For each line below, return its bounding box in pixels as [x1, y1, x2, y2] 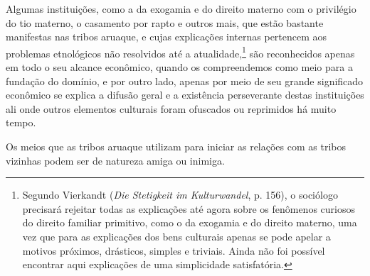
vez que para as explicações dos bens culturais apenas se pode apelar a [22, 228, 331, 243]
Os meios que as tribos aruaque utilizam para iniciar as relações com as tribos [6, 139, 346, 153]
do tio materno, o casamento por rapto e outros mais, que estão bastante [6, 15, 324, 30]
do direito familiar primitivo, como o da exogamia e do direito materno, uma [22, 215, 357, 230]
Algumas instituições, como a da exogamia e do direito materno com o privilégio [6, 1, 356, 16]
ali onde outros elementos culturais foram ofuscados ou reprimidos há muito [6, 101, 337, 116]
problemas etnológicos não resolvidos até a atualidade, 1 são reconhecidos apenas [6, 43, 355, 60]
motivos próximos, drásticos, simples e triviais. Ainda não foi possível [22, 243, 325, 258]
